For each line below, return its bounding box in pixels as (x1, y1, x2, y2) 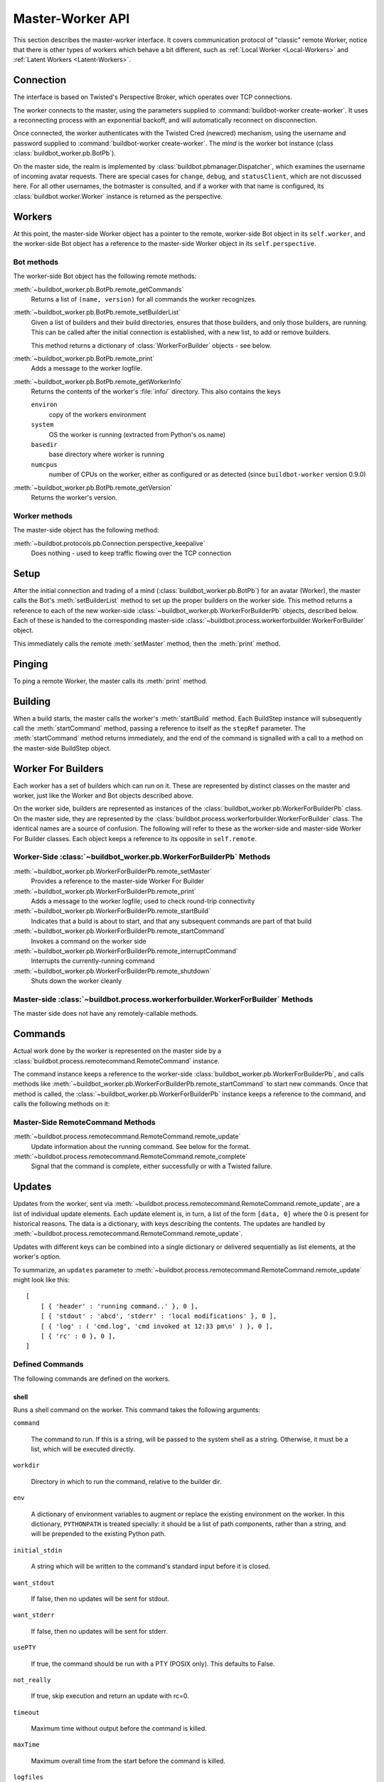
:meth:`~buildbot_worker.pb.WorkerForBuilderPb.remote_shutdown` (13, 967, 212, 975)
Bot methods (13, 257, 59, 267)
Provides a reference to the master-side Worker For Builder (31, 877, 204, 885)
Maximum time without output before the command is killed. (31, 1724, 208, 1733)
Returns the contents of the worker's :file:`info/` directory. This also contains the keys (31, 387, 281, 396)
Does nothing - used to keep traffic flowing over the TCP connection (31, 549, 232, 557)
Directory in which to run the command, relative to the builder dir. (31, 1477, 222, 1485)
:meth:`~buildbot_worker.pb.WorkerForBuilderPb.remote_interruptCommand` (13, 947, 238, 955)
